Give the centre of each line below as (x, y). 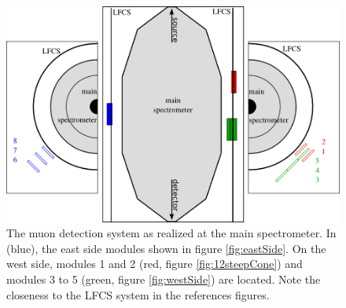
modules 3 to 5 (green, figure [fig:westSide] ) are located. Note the (164, 279)
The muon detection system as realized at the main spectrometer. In (171, 233)
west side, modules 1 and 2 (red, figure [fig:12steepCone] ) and (155, 264)
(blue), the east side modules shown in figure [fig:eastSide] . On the (166, 248)
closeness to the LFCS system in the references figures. (138, 294)
